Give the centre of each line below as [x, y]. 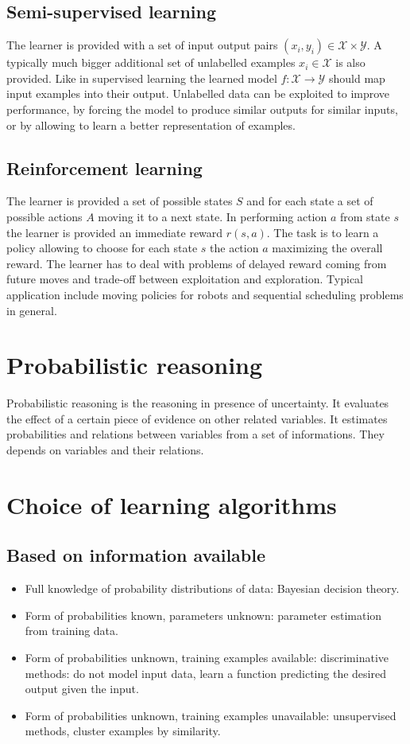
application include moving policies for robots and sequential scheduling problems [205, 294]
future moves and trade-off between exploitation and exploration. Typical [185, 279]
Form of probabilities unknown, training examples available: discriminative [207, 657]
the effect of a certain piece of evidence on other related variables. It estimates [197, 418]
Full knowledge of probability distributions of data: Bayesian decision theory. [212, 588]
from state [365, 216]
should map [357, 78]
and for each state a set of [310, 201]
